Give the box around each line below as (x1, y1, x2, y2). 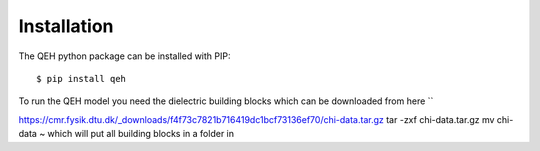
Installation (18, 15, 114, 37)
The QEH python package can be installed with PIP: (18, 50, 231, 62)
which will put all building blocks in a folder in (47, 128, 235, 140)
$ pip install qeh (36, 73, 127, 84)
